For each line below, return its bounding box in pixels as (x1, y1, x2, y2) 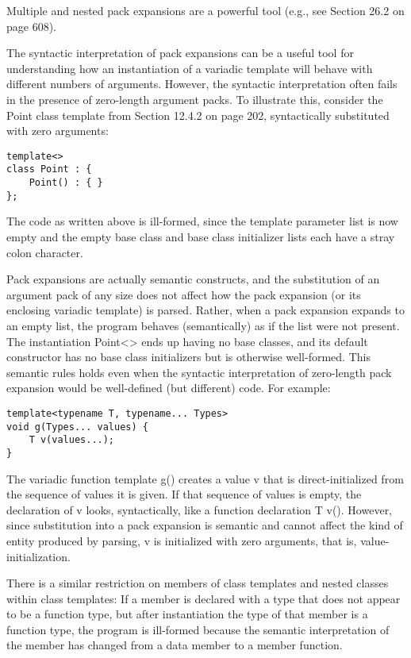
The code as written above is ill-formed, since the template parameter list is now (6, 213, 398, 229)
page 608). (6, 17, 56, 34)
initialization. (6, 548, 71, 564)
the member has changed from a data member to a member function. (6, 637, 343, 653)
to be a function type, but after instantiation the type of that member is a (6, 606, 368, 622)
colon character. (6, 244, 83, 260)
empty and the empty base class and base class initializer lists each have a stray (6, 228, 395, 244)
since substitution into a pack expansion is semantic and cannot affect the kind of (6, 517, 403, 533)
